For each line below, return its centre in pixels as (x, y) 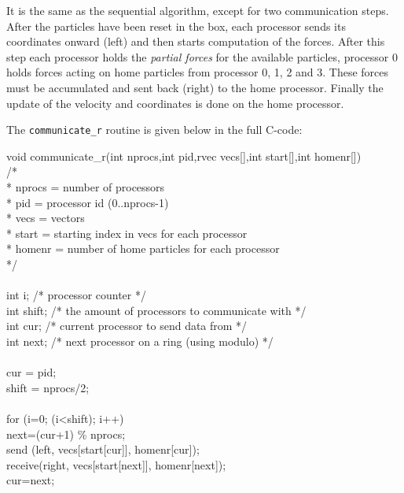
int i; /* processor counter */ (76, 295)
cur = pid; (31, 372)
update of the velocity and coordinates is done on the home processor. (175, 103)
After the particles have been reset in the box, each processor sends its (176, 26)
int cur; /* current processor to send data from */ (127, 326)
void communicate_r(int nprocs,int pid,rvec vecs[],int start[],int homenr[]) (184, 156)
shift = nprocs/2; (48, 387)
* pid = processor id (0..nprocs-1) (88, 202)
